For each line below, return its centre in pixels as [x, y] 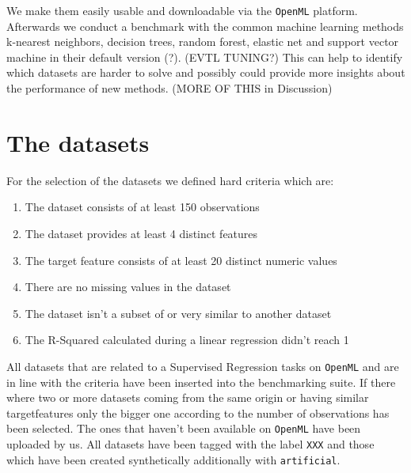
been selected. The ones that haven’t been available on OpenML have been [184, 428]
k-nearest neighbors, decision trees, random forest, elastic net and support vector [203, 42]
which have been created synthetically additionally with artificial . [173, 459]
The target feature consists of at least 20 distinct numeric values [181, 260]
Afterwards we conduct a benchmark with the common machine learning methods [205, 26]
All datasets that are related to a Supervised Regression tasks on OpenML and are [203, 366]
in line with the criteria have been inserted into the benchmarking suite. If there [201, 382]
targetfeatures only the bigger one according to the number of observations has [198, 412]
